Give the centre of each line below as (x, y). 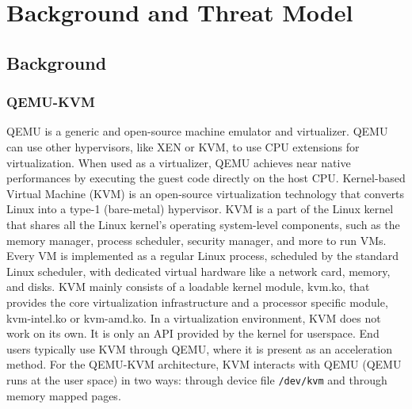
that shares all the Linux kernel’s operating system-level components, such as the (203, 224)
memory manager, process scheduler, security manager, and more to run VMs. (196, 240)
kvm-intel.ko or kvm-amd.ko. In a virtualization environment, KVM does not (194, 317)
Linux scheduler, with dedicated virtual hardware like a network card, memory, (198, 271)
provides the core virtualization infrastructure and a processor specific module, (197, 302)
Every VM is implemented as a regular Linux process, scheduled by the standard (202, 256)
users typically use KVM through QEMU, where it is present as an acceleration (199, 348)
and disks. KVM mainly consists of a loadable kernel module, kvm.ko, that (188, 287)
